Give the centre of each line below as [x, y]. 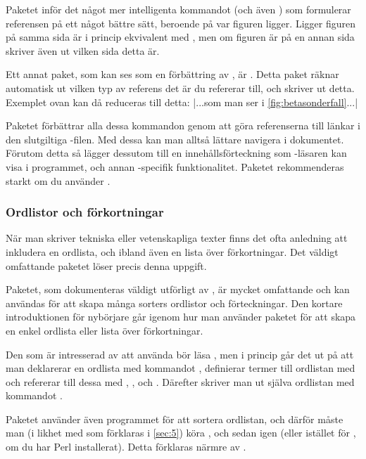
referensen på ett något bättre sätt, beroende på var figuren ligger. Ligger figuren [181, 23]
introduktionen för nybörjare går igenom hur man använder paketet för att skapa [181, 317]
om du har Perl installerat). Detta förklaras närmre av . [126, 447]
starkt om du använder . [58, 180]
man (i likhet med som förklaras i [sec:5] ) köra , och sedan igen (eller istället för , [181, 433]
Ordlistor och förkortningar [85, 212]
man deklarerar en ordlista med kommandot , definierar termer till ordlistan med [181, 368]
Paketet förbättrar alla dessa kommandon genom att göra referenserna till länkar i [183, 125]
